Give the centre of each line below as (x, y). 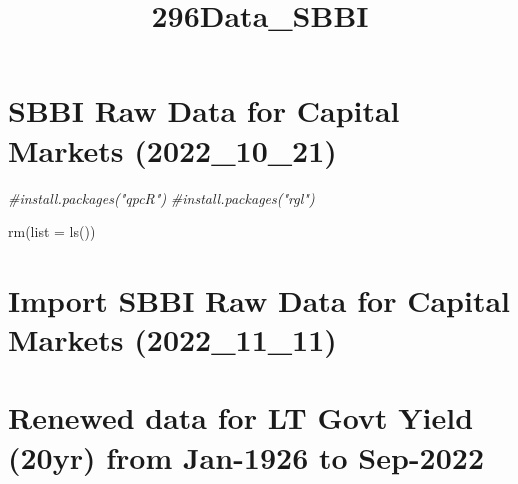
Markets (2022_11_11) (172, 339)
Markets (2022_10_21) (172, 149)
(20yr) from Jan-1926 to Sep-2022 (246, 456)
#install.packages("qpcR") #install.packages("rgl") (161, 197)
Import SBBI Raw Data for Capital (259, 299)
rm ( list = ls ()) (52, 231)
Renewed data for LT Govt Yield (241, 417)
